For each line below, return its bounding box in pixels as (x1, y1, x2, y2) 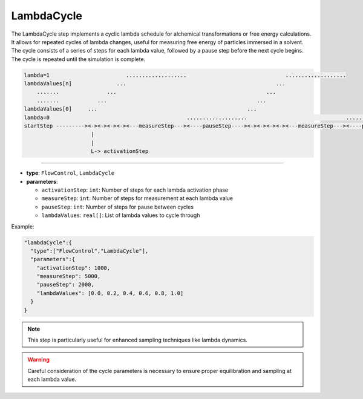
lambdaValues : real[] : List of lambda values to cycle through (41, 212, 200, 219)
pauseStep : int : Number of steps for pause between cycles (41, 203, 194, 210)
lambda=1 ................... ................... (24, 71, 346, 79)
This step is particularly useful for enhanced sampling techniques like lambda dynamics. (27, 336, 248, 344)
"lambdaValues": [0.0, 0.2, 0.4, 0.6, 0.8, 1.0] (36, 290, 184, 296)
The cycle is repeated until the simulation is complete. (11, 55, 146, 63)
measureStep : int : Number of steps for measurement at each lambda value (41, 195, 233, 202)
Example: (11, 222, 34, 230)
